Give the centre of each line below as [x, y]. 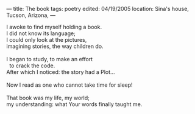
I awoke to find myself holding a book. [54, 27]
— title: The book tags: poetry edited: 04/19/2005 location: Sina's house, [97, 9]
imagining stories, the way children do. [55, 46]
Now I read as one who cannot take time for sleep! [69, 85]
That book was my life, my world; [48, 98]
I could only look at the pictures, [47, 40]
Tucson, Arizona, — [31, 15]
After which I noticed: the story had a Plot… [61, 72]
